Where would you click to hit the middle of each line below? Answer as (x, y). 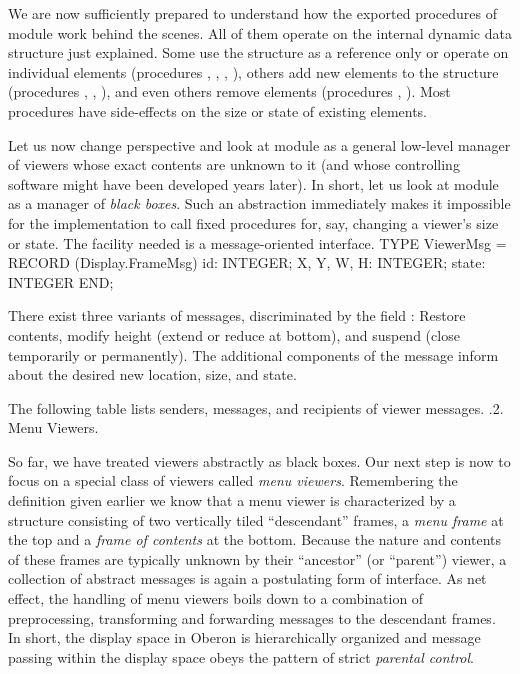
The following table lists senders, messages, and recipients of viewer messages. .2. (256, 407)
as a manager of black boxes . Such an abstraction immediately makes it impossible (259, 203)
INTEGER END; (61, 281)
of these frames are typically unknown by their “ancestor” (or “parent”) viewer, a (257, 558)
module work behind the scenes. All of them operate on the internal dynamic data (260, 32)
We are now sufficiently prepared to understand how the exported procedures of (252, 13)
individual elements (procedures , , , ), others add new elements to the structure (253, 71)
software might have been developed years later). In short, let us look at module (253, 183)
